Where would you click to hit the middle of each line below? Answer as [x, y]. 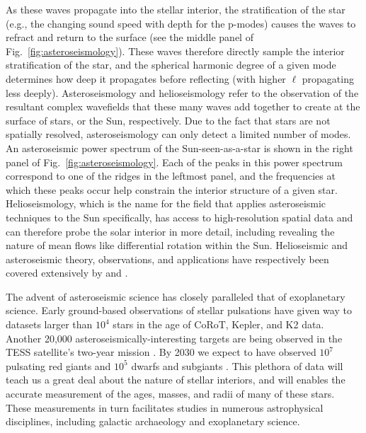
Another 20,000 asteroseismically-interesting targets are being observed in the [174, 338]
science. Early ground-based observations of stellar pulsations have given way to [179, 310]
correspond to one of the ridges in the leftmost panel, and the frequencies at [171, 176]
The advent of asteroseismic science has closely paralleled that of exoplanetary [176, 296]
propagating [328, 78]
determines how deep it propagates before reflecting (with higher [146, 78]
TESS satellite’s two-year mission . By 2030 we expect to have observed [161, 352]
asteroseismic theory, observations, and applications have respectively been [167, 259]
